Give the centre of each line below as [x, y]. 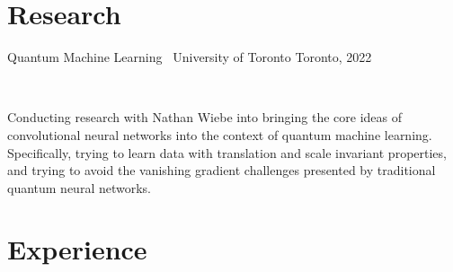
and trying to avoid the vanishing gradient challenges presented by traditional [222, 170]
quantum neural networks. [80, 187]
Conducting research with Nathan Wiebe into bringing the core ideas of [204, 117]
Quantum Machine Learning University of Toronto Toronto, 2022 [190, 57]
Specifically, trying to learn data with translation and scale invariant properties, [227, 152]
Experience [77, 249]
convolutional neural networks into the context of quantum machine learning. [220, 134]
